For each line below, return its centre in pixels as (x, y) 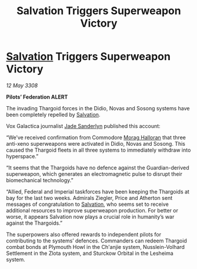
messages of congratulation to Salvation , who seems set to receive (87, 204)
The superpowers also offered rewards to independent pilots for (84, 234)
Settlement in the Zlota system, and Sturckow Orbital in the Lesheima (90, 253)
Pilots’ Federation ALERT (37, 97)
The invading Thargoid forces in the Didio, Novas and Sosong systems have (98, 108)
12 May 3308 (22, 85)
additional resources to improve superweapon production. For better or (92, 210)
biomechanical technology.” (40, 180)
